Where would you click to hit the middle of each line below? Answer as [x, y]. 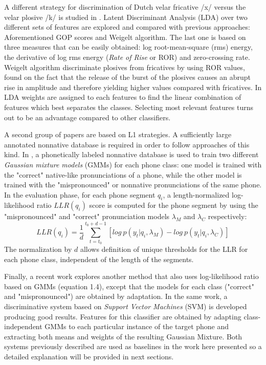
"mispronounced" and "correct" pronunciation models [87, 216]
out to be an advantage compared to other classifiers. [87, 117]
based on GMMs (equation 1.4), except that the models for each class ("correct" [129, 286]
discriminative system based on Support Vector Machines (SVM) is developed [126, 306]
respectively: [227, 216]
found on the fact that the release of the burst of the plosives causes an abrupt [128, 77]
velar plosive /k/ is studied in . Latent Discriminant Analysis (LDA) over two [126, 17]
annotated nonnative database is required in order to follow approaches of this [127, 144]
